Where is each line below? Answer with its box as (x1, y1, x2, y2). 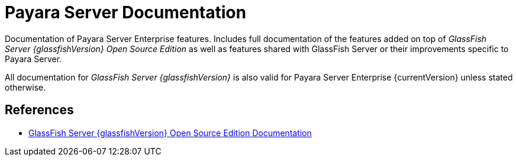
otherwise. (5, 82, 46, 92)
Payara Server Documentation (5, 2, 247, 22)
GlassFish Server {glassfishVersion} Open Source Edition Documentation (28, 127, 312, 138)
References (5, 102, 74, 118)
